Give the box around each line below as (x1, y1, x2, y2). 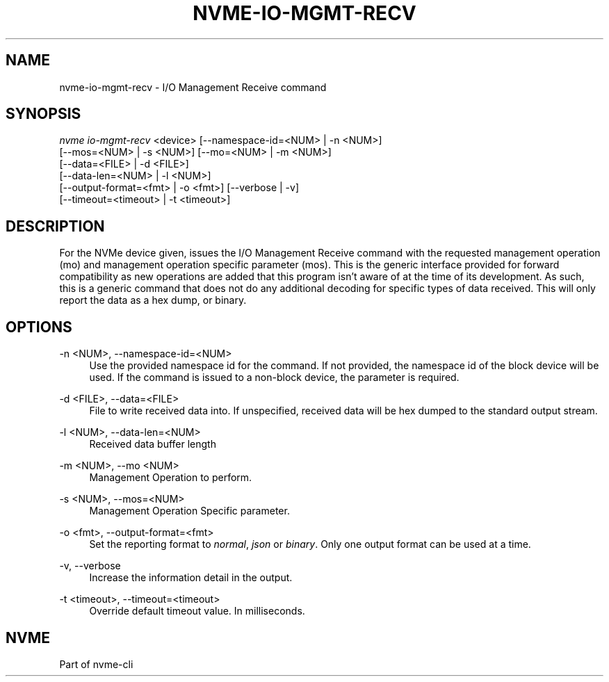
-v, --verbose (59, 560, 121, 572)
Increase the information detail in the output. (89, 571, 293, 584)
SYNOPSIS (6, 105, 81, 123)
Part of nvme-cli (59, 658, 133, 670)
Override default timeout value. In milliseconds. (89, 605, 305, 617)
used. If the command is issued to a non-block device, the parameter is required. (89, 371, 460, 384)
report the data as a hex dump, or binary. (59, 294, 247, 307)
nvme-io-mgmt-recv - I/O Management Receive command (59, 81, 327, 93)
